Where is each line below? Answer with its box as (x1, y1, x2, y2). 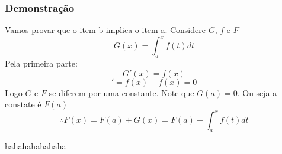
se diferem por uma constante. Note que (49, 86, 194, 99)
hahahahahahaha (5, 140, 66, 152)
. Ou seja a (237, 86, 277, 99)
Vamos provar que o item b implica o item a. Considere (5, 24, 206, 36)
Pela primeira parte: (5, 57, 78, 70)
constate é (5, 98, 41, 110)
